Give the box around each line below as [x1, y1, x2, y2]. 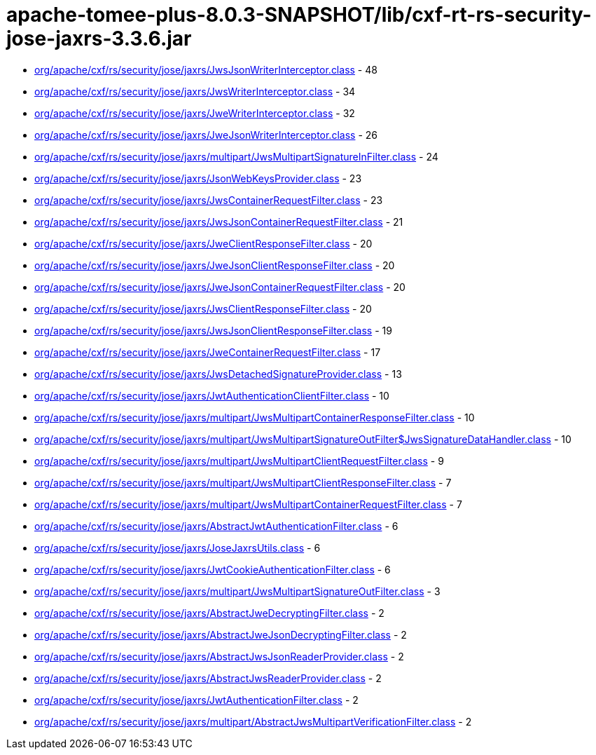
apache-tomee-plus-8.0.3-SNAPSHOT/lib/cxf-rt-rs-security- [6, 3, 592, 27]
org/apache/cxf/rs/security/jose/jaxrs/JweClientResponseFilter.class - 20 [34, 237, 373, 250]
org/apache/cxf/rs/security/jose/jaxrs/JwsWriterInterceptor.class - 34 [34, 85, 356, 97]
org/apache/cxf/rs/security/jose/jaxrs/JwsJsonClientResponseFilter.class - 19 [34, 324, 392, 336]
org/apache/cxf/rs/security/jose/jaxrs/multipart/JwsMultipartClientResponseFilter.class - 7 [34, 476, 452, 489]
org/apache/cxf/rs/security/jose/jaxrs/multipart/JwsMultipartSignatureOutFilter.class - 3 [34, 585, 441, 597]
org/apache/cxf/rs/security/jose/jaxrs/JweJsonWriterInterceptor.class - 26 [34, 128, 377, 141]
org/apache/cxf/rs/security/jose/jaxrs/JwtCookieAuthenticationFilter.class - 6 [34, 563, 391, 576]
